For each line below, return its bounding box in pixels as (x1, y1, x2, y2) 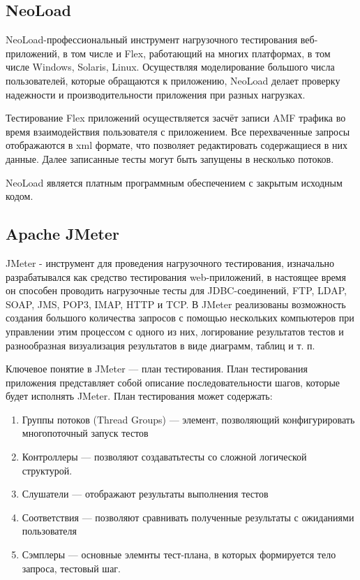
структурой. (22, 463, 73, 477)
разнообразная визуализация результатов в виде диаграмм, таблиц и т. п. (6, 338, 315, 352)
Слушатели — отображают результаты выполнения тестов (22, 486, 269, 501)
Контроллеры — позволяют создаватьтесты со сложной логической (22, 449, 307, 464)
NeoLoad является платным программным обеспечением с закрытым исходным (6, 175, 343, 189)
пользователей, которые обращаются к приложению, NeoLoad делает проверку (6, 73, 340, 87)
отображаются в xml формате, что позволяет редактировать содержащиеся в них (6, 138, 347, 152)
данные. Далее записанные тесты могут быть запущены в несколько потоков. (6, 151, 334, 166)
